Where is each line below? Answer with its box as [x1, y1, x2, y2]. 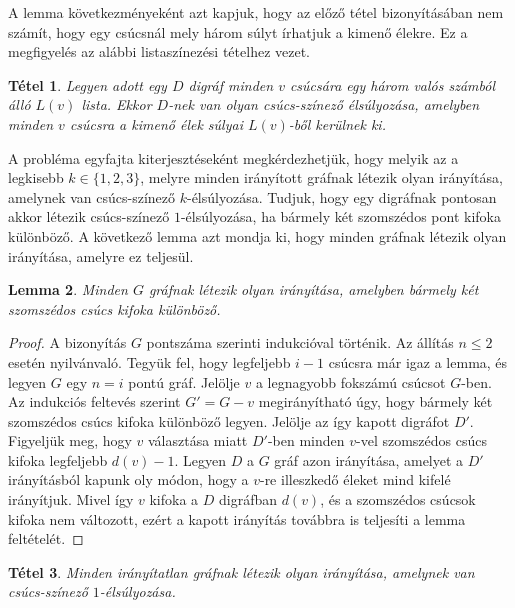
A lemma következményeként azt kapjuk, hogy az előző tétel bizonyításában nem [8, 2, 504, 22]
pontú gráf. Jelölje [128, 371, 240, 392]
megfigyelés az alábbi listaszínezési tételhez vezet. [8, 41, 311, 62]
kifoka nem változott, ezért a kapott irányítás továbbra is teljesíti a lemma [8, 508, 466, 529]
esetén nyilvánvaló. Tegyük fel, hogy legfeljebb [8, 351, 291, 372]
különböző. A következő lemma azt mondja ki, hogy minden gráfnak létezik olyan [8, 225, 507, 246]
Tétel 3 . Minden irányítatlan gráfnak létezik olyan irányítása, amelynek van [8, 561, 475, 582]
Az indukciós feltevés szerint [8, 391, 181, 412]
